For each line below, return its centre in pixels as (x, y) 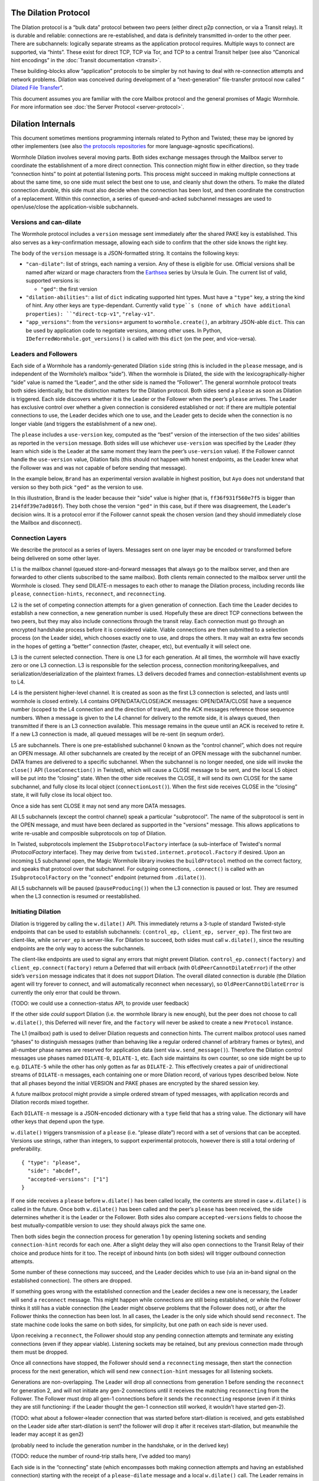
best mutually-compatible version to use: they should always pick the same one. (109, 1226)
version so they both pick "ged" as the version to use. (77, 487)
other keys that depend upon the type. (58, 1121)
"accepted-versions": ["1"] (68, 1179)
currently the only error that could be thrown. (66, 992)
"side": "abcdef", (54, 1171)
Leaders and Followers (44, 354)
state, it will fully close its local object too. (61, 795)
